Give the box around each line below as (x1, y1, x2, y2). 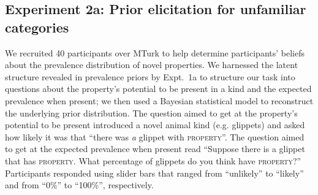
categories (5, 17, 69, 36)
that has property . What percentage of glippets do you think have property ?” (5, 154, 301, 167)
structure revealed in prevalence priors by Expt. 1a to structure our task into (5, 70, 295, 83)
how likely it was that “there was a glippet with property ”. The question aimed (5, 130, 305, 143)
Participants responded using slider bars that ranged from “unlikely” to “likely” (5, 166, 304, 179)
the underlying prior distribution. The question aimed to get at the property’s (5, 106, 298, 119)
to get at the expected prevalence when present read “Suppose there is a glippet (5, 142, 305, 155)
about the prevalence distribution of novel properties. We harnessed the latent (5, 58, 298, 71)
